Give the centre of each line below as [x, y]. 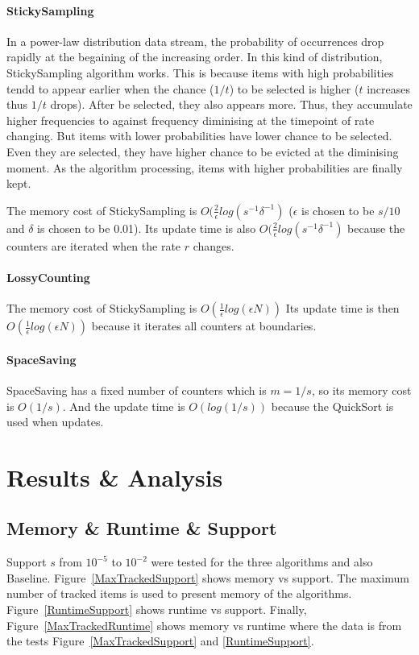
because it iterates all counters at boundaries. [204, 326]
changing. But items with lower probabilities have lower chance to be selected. [199, 136]
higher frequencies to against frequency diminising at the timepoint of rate [191, 120]
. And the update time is [124, 406]
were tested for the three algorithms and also [262, 562]
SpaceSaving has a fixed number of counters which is [137, 390]
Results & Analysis [115, 477]
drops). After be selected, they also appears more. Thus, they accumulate [231, 104]
